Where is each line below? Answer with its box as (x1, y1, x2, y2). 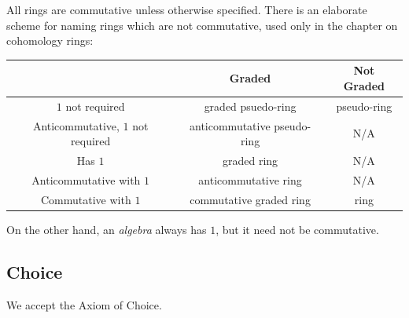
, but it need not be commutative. (216, 221, 379, 237)
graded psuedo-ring (204, 97, 297, 114)
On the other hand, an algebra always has (6, 221, 207, 237)
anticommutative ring (198, 171, 302, 188)
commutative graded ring (190, 191, 311, 207)
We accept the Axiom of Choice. (6, 296, 162, 313)
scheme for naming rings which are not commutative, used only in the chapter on (6, 16, 398, 33)
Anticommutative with (31, 171, 141, 188)
